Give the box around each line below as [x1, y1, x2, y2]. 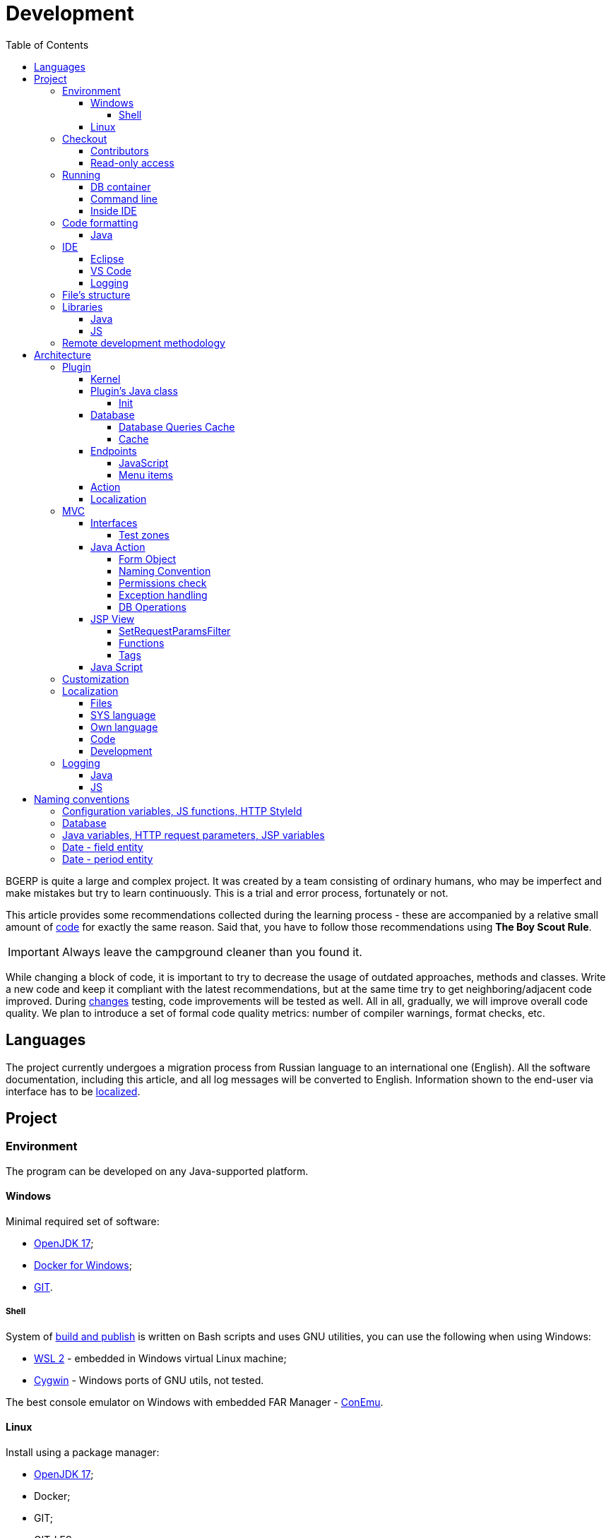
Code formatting [62, 216, 138, 229]
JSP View [90, 612, 135, 625]
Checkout [62, 132, 107, 145]
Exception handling [119, 588, 208, 601]
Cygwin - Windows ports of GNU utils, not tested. [34, 1373, 264, 1386]
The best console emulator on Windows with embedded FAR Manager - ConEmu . [6, 1395, 384, 1408]
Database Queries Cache [119, 420, 235, 433]
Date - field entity [62, 840, 143, 853]
